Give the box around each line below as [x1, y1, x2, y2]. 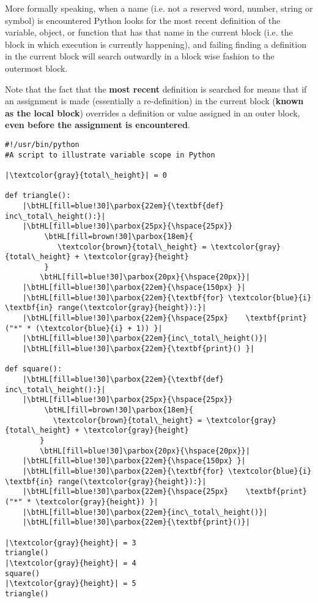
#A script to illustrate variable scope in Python [5, 150, 215, 159]
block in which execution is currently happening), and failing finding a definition [5, 37, 306, 50]
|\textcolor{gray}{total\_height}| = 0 [5, 170, 167, 180]
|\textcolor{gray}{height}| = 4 [5, 558, 136, 567]
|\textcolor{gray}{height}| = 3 [5, 538, 136, 547]
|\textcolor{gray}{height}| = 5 [5, 579, 136, 588]
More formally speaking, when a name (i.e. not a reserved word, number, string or [5, 2, 313, 14]
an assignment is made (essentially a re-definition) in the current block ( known [5, 94, 304, 107]
